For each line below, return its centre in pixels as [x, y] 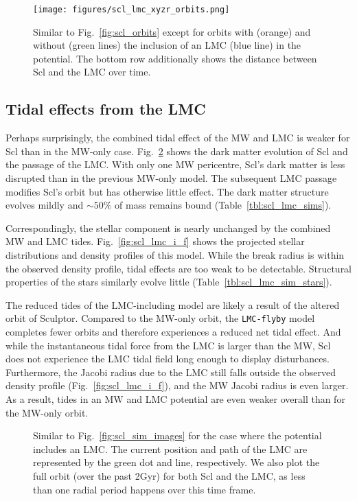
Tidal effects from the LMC [106, 109]
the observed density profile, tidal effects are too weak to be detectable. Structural [179, 268]
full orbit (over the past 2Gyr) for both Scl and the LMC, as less [169, 475]
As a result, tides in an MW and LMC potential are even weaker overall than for [175, 398]
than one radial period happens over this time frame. [145, 489]
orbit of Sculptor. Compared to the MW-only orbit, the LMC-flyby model [160, 318]
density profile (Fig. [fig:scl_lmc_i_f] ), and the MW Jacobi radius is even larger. [177, 385]
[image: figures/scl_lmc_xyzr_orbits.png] [131, 10]
